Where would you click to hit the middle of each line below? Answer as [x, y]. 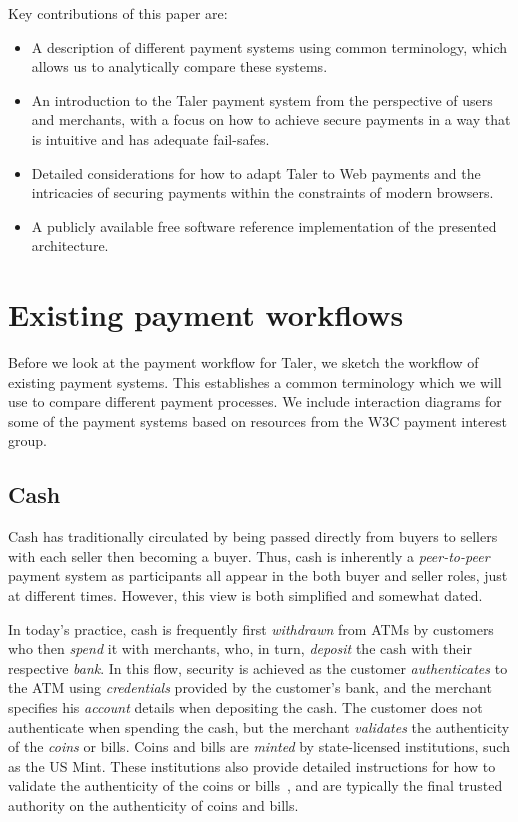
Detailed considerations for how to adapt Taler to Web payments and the [256, 172]
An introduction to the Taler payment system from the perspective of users [262, 99]
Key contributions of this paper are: [118, 13]
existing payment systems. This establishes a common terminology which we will [255, 381]
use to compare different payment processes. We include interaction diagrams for [255, 401]
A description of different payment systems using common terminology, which [269, 46]
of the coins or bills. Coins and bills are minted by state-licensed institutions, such [259, 746]
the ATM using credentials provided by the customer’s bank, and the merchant [250, 687]
